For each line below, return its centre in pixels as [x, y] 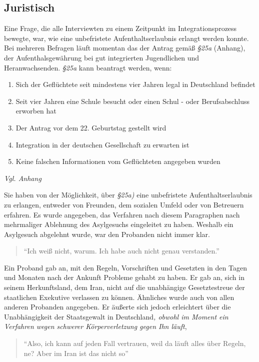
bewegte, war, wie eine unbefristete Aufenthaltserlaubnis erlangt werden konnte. [126, 38]
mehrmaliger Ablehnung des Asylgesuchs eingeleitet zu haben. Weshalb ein [119, 224]
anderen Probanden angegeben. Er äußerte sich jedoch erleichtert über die [117, 307]
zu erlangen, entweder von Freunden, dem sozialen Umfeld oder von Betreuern [124, 204]
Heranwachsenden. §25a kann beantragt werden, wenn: [88, 67]
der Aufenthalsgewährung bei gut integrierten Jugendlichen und [102, 57]
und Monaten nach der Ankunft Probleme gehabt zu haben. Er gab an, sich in [124, 277]
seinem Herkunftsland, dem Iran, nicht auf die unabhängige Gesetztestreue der [124, 287]
